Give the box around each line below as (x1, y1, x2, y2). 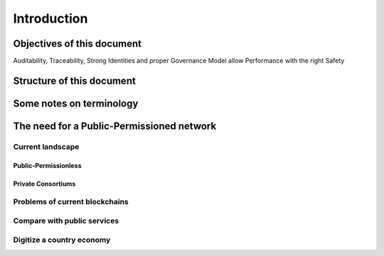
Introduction (13, 11, 88, 26)
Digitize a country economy (13, 235, 111, 245)
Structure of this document (13, 74, 137, 87)
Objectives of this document (13, 38, 142, 50)
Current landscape (13, 142, 80, 152)
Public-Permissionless (13, 161, 82, 169)
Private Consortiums (13, 179, 76, 188)
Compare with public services (13, 216, 119, 226)
